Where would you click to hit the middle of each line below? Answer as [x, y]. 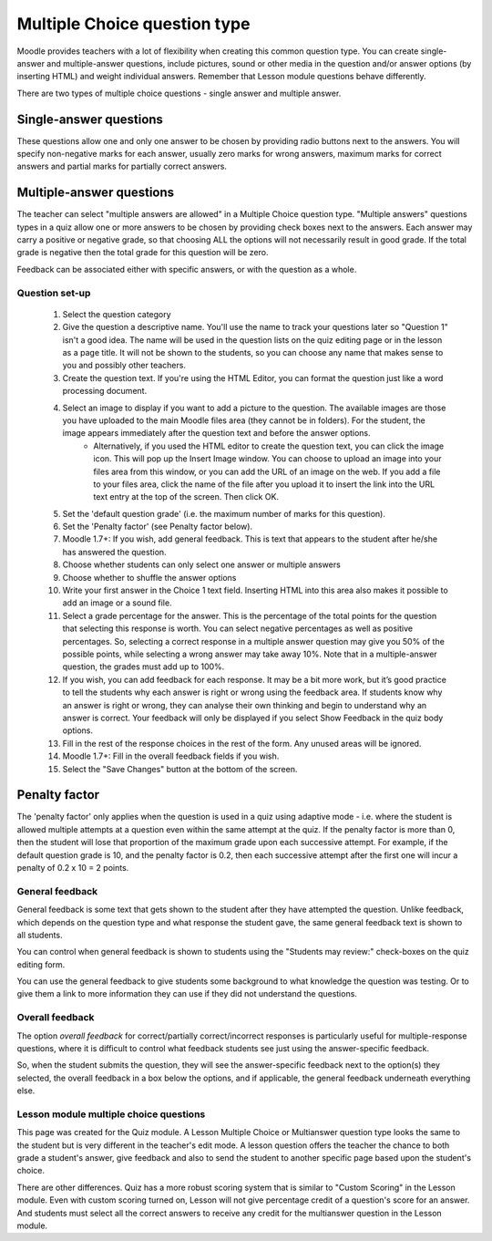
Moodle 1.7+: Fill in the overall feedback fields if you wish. [171, 756]
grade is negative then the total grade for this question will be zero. [143, 253]
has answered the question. [115, 552]
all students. [40, 935]
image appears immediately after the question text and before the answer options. [216, 433]
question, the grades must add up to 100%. [143, 667]
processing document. [105, 391]
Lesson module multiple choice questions [111, 1114]
